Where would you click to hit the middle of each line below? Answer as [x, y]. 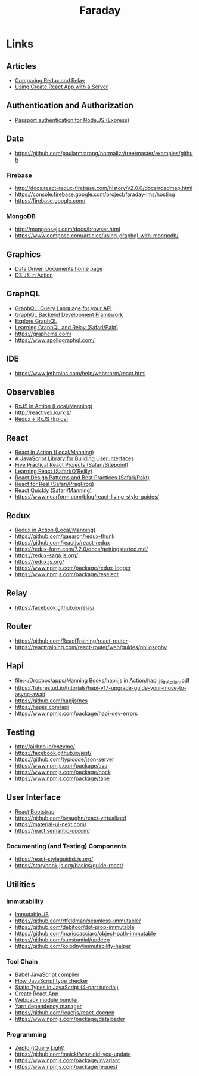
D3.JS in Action [34, 275]
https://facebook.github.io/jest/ [53, 753]
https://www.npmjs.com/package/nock [63, 772]
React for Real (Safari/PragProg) [54, 484]
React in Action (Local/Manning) [54, 453]
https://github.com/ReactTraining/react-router [71, 641]
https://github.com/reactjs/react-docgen [65, 1013]
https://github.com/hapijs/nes [51, 701]
